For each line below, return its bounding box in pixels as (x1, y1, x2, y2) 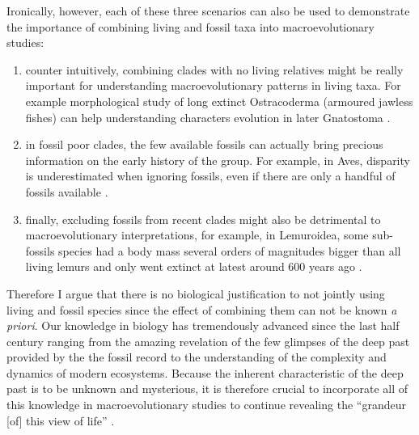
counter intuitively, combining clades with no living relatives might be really (25, 61, 404, 78)
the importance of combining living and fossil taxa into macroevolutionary (6, 18, 375, 35)
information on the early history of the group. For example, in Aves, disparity (25, 151, 410, 168)
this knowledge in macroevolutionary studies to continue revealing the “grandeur (6, 396, 406, 413)
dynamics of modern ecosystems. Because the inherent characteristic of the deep (6, 364, 404, 381)
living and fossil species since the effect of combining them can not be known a (6, 301, 397, 318)
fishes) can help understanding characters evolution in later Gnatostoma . (25, 108, 391, 125)
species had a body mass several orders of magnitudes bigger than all (58, 242, 401, 259)
